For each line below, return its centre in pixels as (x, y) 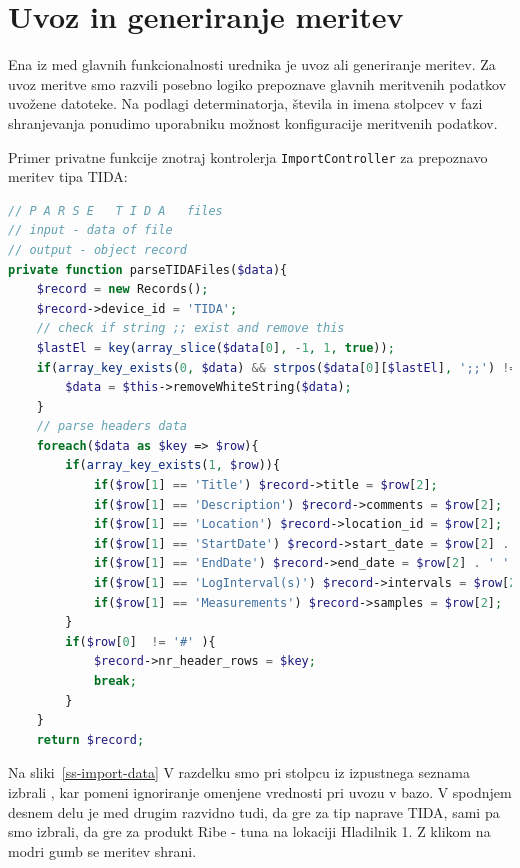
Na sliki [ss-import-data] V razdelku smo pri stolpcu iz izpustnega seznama (239, 772)
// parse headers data (111, 426)
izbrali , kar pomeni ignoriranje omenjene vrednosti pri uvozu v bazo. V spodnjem (260, 791)
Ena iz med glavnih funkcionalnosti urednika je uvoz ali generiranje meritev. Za (252, 64)
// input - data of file (90, 230)
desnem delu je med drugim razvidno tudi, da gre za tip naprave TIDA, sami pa (254, 811)
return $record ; (90, 739)
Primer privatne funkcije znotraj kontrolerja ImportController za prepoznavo (248, 156)
